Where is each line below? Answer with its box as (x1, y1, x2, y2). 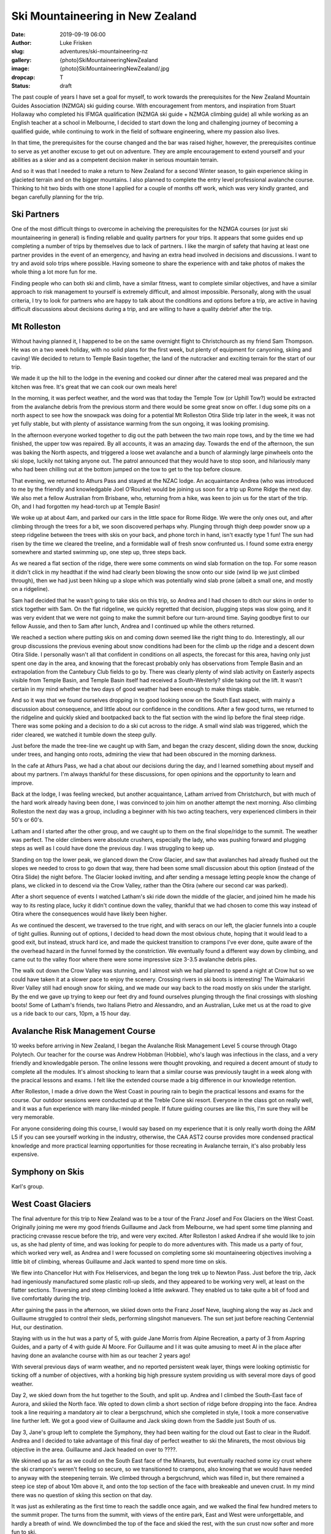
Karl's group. (11, 1182, 44, 1190)
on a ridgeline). (11, 585, 50, 593)
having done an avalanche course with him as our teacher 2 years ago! (11, 1352, 191, 1359)
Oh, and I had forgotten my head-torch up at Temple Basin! (11, 503, 161, 510)
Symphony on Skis (11, 1166, 85, 1177)
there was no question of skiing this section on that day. (11, 1491, 153, 1498)
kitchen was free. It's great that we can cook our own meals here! (11, 383, 177, 390)
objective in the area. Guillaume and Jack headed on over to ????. (11, 1446, 178, 1453)
